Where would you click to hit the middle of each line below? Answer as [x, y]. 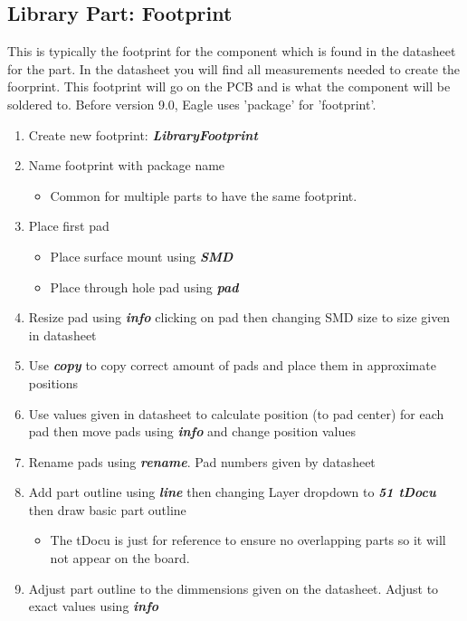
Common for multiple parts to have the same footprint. [204, 195]
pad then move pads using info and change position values [192, 431]
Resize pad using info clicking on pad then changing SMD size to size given [239, 317]
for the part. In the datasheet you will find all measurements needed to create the [234, 68]
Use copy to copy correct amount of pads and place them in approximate [232, 365]
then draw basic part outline [107, 509]
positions [53, 382]
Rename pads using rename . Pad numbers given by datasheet [202, 461]
